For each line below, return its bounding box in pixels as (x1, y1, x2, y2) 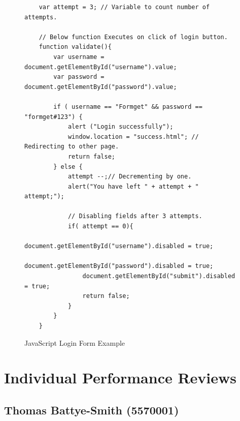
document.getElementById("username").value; (24, 63, 177, 71)
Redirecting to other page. (24, 143, 119, 151)
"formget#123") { (24, 113, 83, 121)
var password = (53, 73, 105, 81)
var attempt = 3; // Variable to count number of (39, 4, 210, 11)
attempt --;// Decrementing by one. (67, 173, 192, 181)
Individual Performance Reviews (4, 367, 237, 388)
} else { (53, 163, 83, 170)
